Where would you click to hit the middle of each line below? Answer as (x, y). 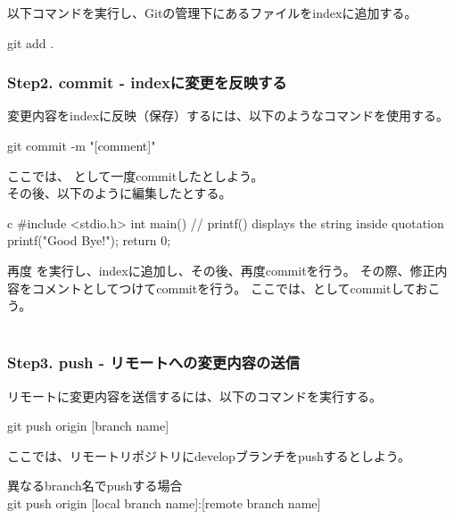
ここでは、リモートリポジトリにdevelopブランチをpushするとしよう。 (209, 455)
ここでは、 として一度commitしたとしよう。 (136, 175)
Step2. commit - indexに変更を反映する (147, 82)
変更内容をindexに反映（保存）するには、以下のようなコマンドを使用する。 (228, 115)
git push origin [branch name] (88, 426)
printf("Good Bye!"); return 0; (89, 240)
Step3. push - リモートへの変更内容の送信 (153, 362)
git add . (31, 42)
